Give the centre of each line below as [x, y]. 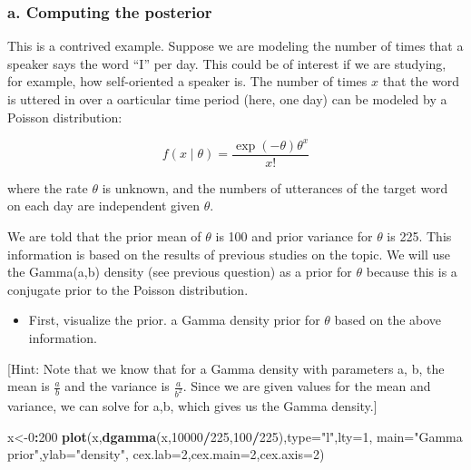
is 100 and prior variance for [294, 235]
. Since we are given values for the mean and [307, 386]
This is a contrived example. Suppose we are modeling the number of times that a [235, 46]
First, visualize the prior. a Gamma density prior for [174, 320]
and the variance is [117, 386]
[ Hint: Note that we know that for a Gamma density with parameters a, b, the [226, 368]
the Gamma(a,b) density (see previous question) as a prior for [180, 272]
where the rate [48, 187]
